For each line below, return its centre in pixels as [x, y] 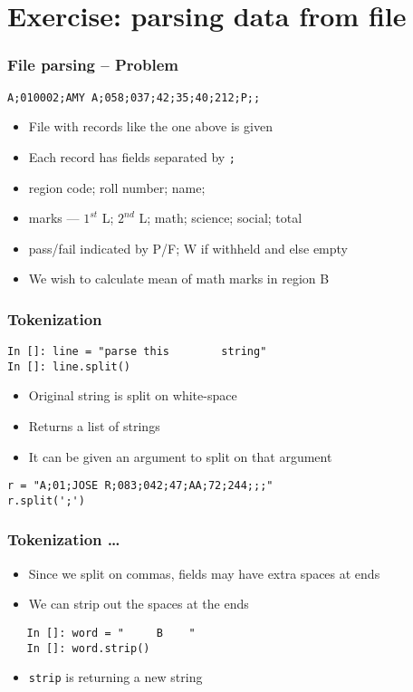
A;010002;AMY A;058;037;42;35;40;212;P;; [134, 97]
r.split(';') [46, 500]
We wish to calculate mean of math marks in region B [179, 279]
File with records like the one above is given [150, 126]
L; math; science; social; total [221, 218]
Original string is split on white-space [133, 395]
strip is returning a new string [115, 677]
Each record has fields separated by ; [132, 156]
